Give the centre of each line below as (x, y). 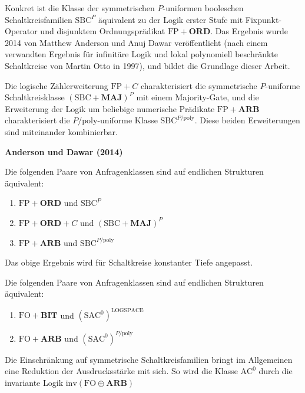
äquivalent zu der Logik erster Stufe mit (171, 19)
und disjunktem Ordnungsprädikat (103, 31)
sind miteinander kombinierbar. (61, 131)
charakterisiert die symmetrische (199, 85)
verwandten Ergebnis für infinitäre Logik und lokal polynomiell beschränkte (141, 54)
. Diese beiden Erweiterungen (247, 120)
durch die (276, 371)
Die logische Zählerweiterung (57, 85)
